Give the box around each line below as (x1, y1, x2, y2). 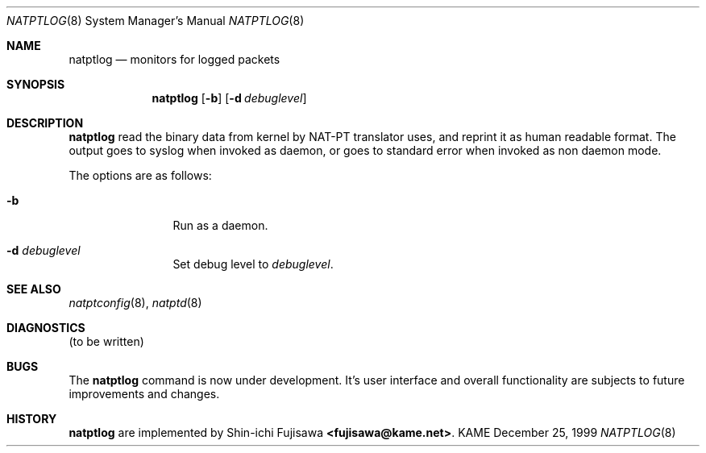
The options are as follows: (69, 168, 212, 182)
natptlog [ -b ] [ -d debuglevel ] (152, 91, 307, 105)
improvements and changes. (69, 387, 220, 401)
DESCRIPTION (6, 116, 84, 130)
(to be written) (69, 335, 144, 348)
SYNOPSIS (6, 77, 65, 91)
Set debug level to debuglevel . (172, 257, 334, 271)
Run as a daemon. (172, 218, 268, 232)
